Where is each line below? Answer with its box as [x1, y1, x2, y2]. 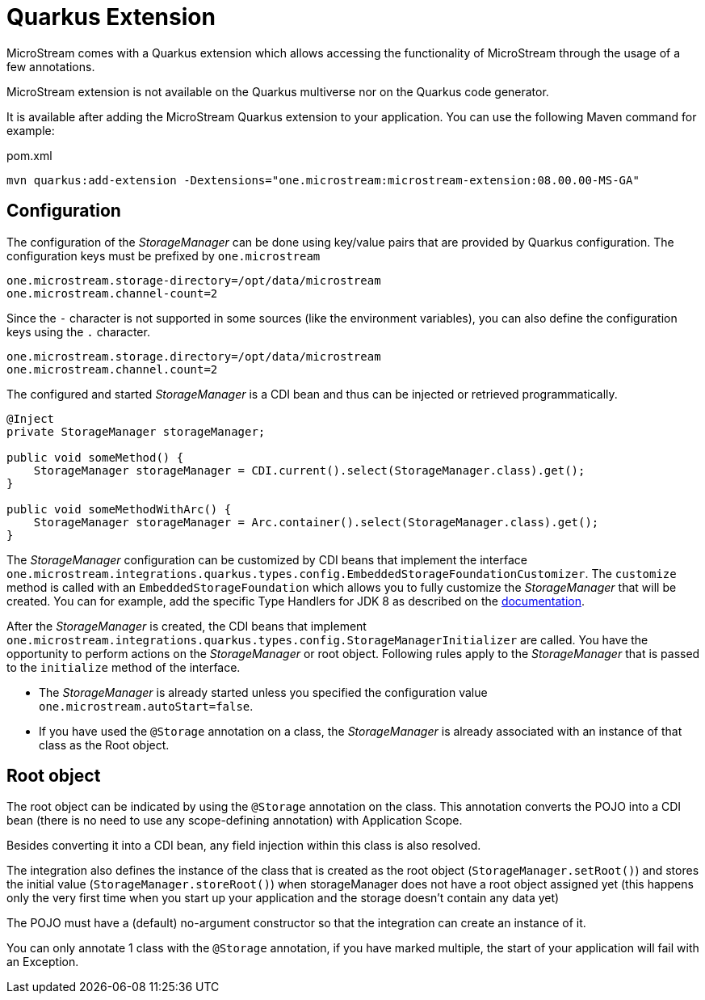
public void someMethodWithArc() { [6, 502, 232, 516]
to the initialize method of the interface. [6, 660, 241, 674]
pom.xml [6, 148, 52, 162]
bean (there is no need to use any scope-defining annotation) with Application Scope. [6, 813, 463, 828]
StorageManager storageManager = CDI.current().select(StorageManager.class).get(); [33, 463, 585, 477]
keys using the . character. [6, 324, 150, 339]
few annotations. [6, 59, 95, 74]
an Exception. [6, 955, 79, 969]
